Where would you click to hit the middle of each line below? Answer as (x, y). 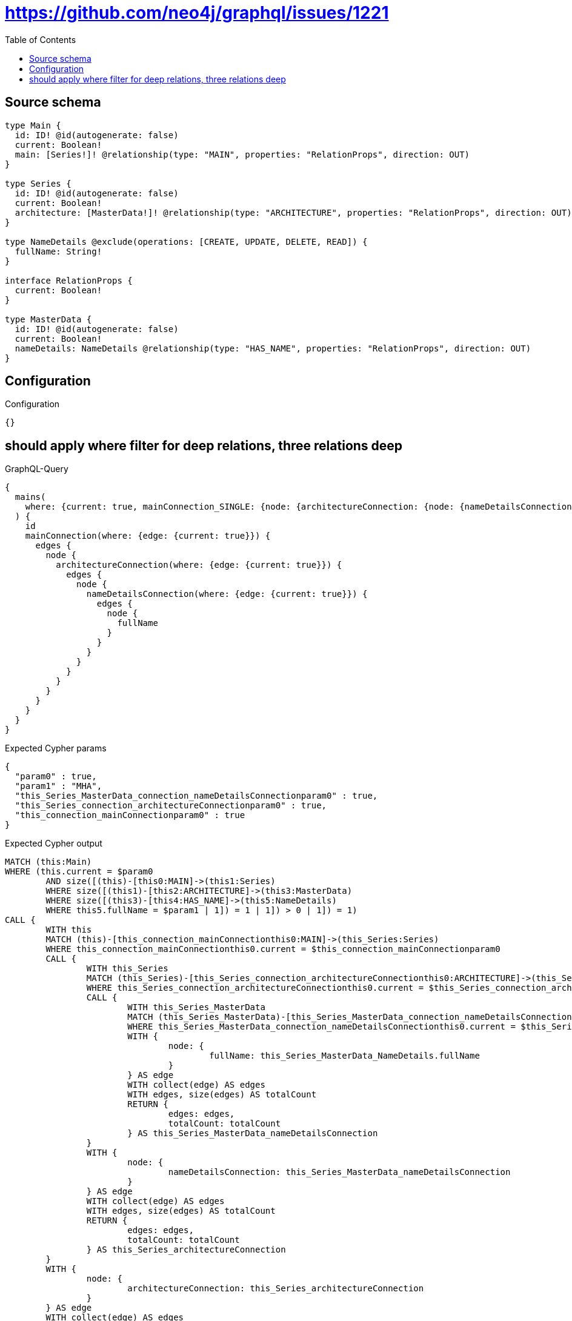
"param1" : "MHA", (58, 786)
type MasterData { (48, 319)
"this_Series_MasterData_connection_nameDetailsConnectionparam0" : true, (196, 796)
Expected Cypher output (54, 844)
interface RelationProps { (69, 280)
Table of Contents (41, 39)
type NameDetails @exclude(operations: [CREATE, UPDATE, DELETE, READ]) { (186, 241)
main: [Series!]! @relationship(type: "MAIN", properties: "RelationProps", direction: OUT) (242, 154)
